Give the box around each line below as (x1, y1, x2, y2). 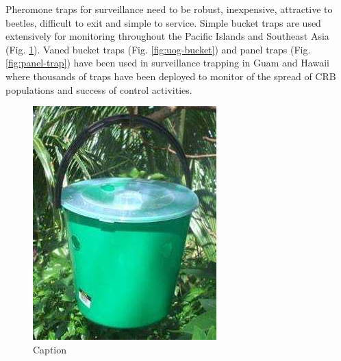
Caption (33, 342, 67, 356)
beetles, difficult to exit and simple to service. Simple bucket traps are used (5, 15, 321, 29)
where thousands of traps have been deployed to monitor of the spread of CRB (5, 69, 336, 83)
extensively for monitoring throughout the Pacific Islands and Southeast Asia (5, 29, 329, 43)
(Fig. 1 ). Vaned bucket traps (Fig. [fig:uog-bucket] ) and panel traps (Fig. (5, 42, 311, 56)
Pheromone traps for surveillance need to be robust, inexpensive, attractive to (5, 2, 333, 16)
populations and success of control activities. (5, 82, 192, 97)
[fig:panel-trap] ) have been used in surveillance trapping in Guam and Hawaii (5, 55, 329, 70)
